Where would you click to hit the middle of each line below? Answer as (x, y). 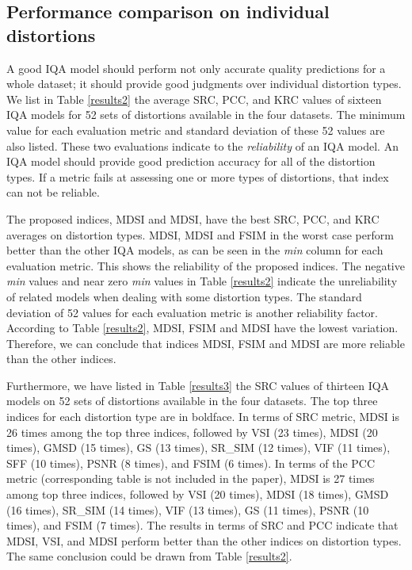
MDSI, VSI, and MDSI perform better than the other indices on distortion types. (204, 540)
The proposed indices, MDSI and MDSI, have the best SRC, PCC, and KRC (193, 218)
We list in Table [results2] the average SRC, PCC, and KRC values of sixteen (194, 99)
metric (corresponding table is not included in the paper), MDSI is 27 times (191, 478)
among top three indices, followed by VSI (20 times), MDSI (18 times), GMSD (198, 494)
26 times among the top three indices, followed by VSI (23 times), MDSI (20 (192, 432)
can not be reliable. (53, 192)
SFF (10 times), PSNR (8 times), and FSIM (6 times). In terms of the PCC (191, 463)
